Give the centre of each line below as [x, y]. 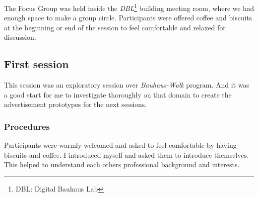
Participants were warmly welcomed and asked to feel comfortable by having [120, 145]
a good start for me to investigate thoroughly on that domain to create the [118, 94]
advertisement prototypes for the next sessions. [75, 104]
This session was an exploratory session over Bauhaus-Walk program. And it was [127, 85]
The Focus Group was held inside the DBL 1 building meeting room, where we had [129, 7]
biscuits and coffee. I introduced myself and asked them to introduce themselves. [127, 154]
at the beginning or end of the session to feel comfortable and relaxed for [115, 27]
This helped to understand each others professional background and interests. [122, 164]
